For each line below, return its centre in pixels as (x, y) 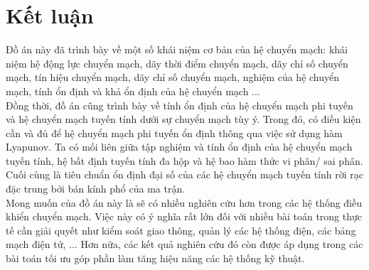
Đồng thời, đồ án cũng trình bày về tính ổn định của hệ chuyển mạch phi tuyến (180, 105)
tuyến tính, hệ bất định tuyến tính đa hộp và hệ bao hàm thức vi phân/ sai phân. (184, 160)
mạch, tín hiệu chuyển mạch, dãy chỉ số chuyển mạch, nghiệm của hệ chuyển (173, 77)
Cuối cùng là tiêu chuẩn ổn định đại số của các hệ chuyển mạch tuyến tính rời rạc (184, 174)
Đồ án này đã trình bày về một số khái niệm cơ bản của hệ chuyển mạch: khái (177, 49)
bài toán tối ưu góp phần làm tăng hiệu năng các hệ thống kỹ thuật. (155, 258)
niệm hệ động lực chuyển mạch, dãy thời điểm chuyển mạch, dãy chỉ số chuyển (177, 63)
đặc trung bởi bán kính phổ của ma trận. (96, 189)
